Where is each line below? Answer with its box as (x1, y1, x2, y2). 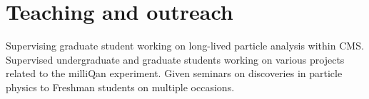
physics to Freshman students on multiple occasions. (6, 79, 235, 94)
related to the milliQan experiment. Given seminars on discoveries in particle (6, 66, 343, 81)
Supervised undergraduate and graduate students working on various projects (6, 52, 345, 66)
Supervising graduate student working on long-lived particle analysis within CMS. (6, 38, 364, 53)
